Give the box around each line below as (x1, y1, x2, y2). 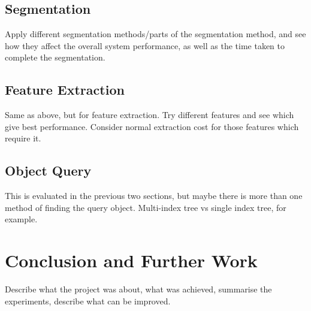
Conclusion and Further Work (5, 248, 258, 273)
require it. (5, 132, 41, 144)
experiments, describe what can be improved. (5, 294, 171, 307)
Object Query (5, 161, 92, 180)
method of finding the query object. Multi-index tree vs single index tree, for (5, 201, 286, 213)
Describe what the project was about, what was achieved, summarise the (5, 283, 272, 295)
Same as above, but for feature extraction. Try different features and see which (5, 108, 294, 121)
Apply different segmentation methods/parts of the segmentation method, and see (5, 28, 306, 40)
